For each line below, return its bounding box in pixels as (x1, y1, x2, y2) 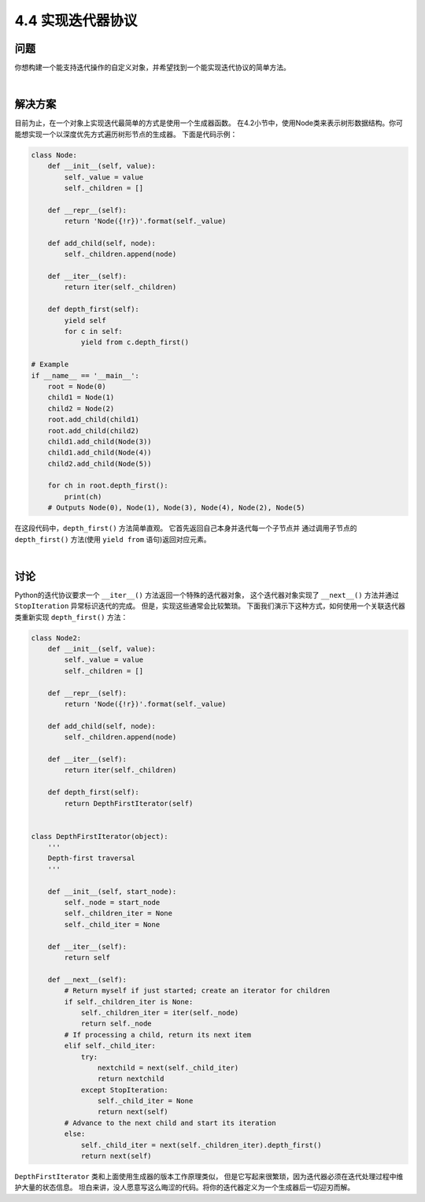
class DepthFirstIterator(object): (31, 832, 168, 840)
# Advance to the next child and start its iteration (64, 1119, 276, 1127)
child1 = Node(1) (47, 393, 115, 402)
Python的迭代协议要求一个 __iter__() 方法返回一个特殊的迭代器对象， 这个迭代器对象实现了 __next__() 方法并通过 (14, 590, 399, 599)
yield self (64, 316, 106, 325)
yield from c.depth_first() (80, 338, 189, 347)
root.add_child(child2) (47, 426, 139, 435)
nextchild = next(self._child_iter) (97, 1063, 239, 1072)
